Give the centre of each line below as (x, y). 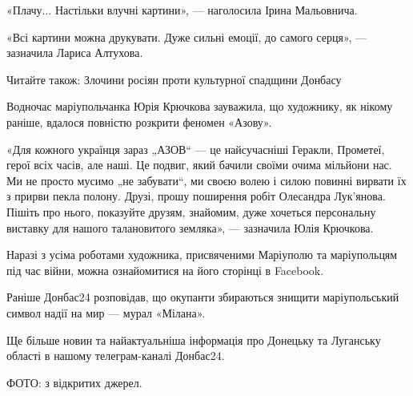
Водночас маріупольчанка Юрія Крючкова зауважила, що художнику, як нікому (200, 106)
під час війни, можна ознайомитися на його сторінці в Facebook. (165, 270)
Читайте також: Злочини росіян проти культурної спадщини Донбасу (174, 79)
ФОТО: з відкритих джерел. (74, 382)
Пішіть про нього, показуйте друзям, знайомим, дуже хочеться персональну (191, 211)
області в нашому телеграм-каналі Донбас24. (116, 356)
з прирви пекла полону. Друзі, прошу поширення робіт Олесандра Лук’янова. (196, 196)
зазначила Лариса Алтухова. (75, 53)
